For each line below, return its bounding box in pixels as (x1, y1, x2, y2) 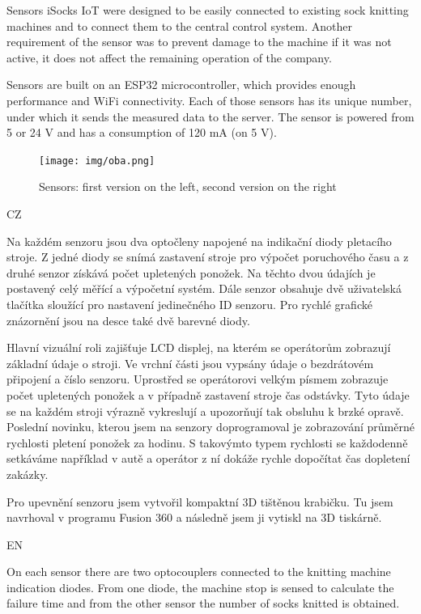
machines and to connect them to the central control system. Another (6, 17, 352, 34)
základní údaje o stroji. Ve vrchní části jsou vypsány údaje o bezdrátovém (6, 354, 374, 371)
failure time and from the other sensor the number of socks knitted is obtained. (6, 595, 400, 612)
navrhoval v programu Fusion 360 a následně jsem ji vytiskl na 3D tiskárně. (6, 509, 382, 526)
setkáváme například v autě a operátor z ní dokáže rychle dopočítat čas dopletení (6, 450, 410, 467)
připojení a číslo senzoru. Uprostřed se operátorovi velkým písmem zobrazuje (6, 371, 389, 387)
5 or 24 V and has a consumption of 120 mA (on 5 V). (6, 124, 277, 141)
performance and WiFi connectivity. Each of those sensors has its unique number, (6, 91, 412, 108)
